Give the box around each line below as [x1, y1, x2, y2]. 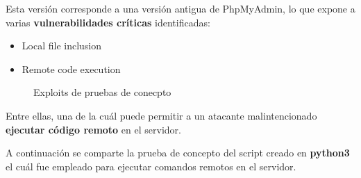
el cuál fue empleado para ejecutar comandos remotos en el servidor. [6, 159, 296, 173]
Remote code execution [22, 61, 121, 76]
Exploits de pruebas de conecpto [33, 85, 171, 99]
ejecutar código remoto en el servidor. [6, 122, 181, 136]
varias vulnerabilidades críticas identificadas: [6, 15, 210, 29]
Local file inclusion [22, 38, 102, 53]
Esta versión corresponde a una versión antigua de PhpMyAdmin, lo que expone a [6, 1, 355, 15]
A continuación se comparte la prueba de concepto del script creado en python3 [6, 145, 350, 160]
